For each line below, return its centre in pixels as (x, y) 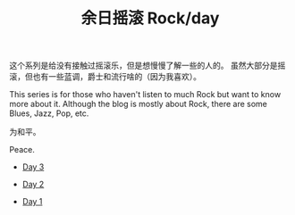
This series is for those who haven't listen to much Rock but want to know (145, 95)
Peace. (22, 150)
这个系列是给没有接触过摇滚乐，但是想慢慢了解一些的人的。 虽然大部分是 (143, 66)
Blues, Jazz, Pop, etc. (49, 113)
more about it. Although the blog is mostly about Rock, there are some (139, 104)
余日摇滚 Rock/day (150, 18)
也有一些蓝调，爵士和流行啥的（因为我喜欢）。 (117, 77)
